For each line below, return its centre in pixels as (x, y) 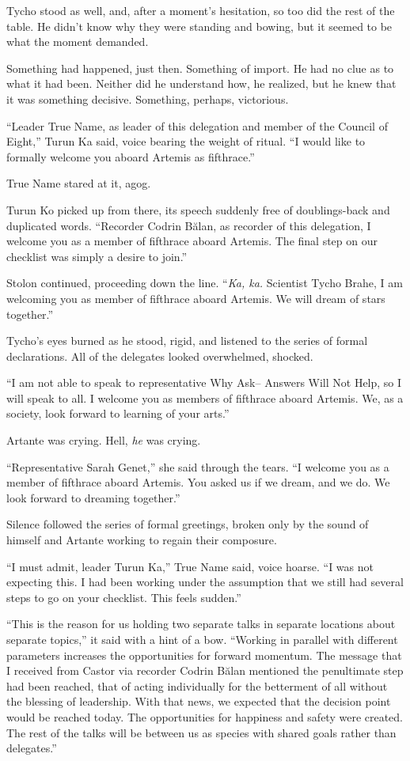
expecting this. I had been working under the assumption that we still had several (205, 582)
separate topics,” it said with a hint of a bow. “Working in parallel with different (202, 639)
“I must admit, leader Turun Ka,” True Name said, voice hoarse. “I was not (190, 566)
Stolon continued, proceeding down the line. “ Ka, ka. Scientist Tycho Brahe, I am (205, 283)
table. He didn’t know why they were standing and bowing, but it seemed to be (199, 26)
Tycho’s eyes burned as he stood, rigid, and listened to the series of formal (187, 341)
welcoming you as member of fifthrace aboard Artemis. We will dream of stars (196, 298)
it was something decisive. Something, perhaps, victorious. (148, 98)
